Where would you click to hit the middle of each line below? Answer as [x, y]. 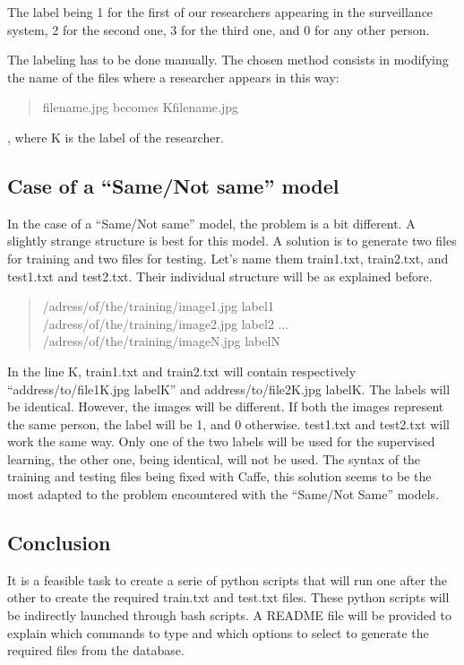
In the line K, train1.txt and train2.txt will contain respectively [182, 371]
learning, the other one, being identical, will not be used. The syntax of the [214, 458]
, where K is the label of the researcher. [116, 137]
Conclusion [59, 543]
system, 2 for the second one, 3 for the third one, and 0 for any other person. [219, 29]
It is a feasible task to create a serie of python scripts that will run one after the [228, 579]
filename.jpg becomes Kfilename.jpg [141, 107]
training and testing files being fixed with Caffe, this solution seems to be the [219, 476]
